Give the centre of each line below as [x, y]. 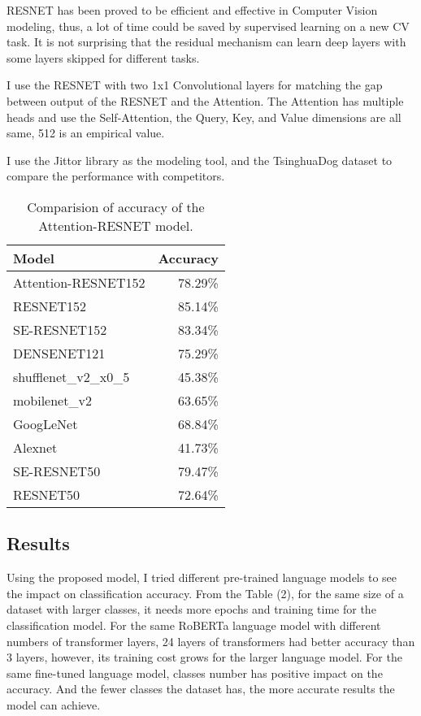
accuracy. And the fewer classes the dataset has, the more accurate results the [201, 689]
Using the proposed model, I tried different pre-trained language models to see [202, 577]
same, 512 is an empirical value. [86, 133]
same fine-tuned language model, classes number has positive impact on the [195, 673]
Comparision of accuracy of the [116, 206]
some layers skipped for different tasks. [103, 57]
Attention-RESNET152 [79, 282]
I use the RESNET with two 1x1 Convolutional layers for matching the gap [195, 85]
